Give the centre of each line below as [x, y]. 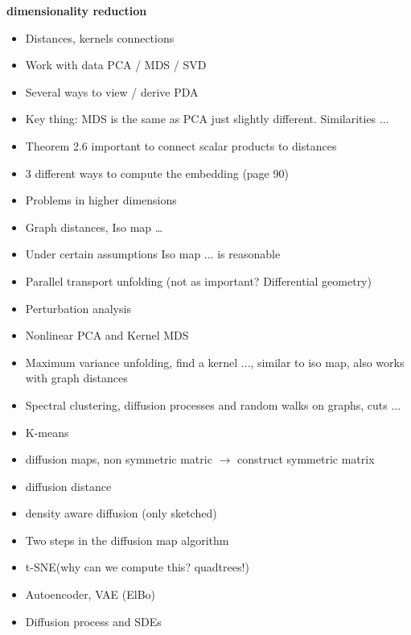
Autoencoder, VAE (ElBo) [90, 594]
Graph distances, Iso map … [94, 227]
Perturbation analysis [78, 308]
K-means [47, 432]
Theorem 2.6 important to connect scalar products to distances [181, 145]
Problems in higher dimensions [101, 200]
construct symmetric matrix [306, 459]
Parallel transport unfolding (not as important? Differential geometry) [198, 280]
